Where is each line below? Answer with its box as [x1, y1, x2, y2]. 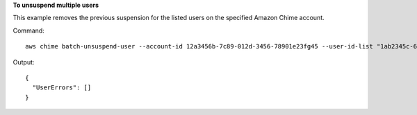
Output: [13, 57, 35, 66]
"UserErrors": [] [32, 84, 92, 91]
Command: [13, 26, 44, 35]
